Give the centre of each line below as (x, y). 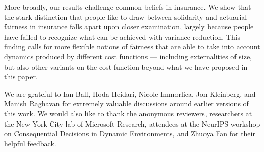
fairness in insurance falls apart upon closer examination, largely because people (129, 27)
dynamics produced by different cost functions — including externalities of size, (128, 56)
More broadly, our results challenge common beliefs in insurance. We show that (128, 7)
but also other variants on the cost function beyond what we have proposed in (126, 66)
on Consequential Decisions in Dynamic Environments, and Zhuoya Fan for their (130, 133)
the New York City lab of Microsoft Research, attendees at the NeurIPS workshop (132, 123)
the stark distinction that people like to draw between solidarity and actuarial (126, 17)
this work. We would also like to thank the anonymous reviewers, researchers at (128, 113)
